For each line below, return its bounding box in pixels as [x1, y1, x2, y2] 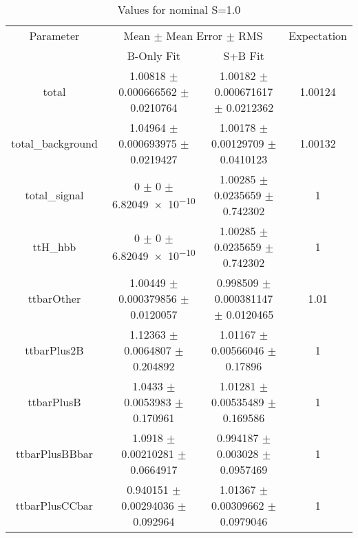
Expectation [288, 28, 347, 43]
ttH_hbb [32, 239, 76, 255]
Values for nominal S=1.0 [117, 1, 241, 17]
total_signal [25, 187, 84, 203]
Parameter [29, 28, 80, 43]
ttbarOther [28, 290, 81, 306]
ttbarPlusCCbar [15, 497, 94, 513]
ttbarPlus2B [25, 342, 84, 358]
